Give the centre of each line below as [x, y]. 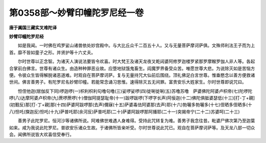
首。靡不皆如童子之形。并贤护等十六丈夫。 [52, 52]
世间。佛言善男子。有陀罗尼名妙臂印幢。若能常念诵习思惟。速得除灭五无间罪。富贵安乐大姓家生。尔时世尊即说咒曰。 [128, 82]
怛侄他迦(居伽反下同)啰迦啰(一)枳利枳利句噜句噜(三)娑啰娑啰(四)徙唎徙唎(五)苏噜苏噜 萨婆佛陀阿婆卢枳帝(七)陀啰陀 [135, 91]
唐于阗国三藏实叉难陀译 [33, 28]
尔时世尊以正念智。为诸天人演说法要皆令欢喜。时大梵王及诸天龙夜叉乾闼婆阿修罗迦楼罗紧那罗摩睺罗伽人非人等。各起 [136, 61]
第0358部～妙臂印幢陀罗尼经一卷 [76, 13]
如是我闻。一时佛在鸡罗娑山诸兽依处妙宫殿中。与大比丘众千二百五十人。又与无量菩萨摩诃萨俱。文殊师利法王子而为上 [136, 45]
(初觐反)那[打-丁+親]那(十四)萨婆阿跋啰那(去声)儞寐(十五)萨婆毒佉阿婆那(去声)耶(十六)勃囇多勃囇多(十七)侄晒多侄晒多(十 [131, 105]
